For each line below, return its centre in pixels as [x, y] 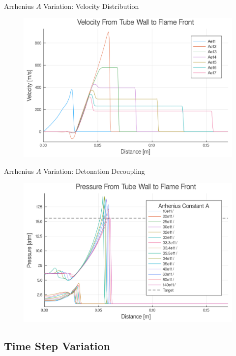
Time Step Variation [57, 345]
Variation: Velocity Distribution [91, 6]
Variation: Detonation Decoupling [94, 171]
